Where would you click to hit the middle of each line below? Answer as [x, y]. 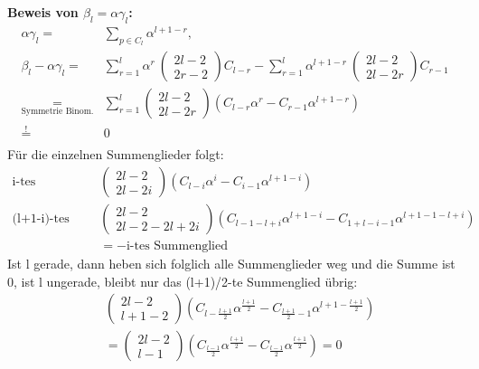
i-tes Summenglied [177, 246]
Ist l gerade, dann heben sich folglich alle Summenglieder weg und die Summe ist [231, 264]
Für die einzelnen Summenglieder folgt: [116, 154]
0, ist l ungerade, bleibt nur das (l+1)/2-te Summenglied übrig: [183, 281]
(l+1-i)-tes [41, 219]
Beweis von [43, 12]
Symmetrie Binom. [57, 111]
